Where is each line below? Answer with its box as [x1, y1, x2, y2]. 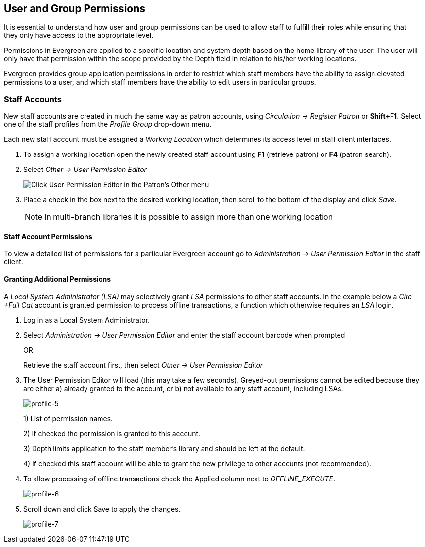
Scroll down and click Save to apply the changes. [23, 504, 181, 513]
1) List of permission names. [23, 414, 113, 423]
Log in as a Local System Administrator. [23, 315, 150, 324]
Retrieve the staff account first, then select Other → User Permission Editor [23, 360, 263, 369]
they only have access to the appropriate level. [4, 31, 153, 40]
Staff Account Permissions [4, 232, 92, 240]
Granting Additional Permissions [4, 275, 111, 283]
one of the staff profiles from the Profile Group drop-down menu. [4, 120, 212, 129]
